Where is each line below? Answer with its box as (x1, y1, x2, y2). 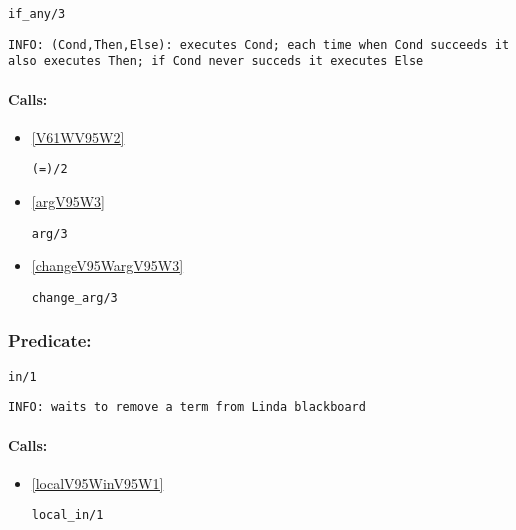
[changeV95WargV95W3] (31, 255, 184, 276)
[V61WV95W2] (31, 126, 125, 147)
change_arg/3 (31, 290, 118, 305)
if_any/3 (8, 7, 66, 21)
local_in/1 (31, 508, 104, 523)
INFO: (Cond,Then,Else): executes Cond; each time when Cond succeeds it (8, 37, 510, 52)
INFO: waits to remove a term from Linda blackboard (8, 400, 366, 415)
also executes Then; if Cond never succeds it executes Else (8, 54, 424, 69)
